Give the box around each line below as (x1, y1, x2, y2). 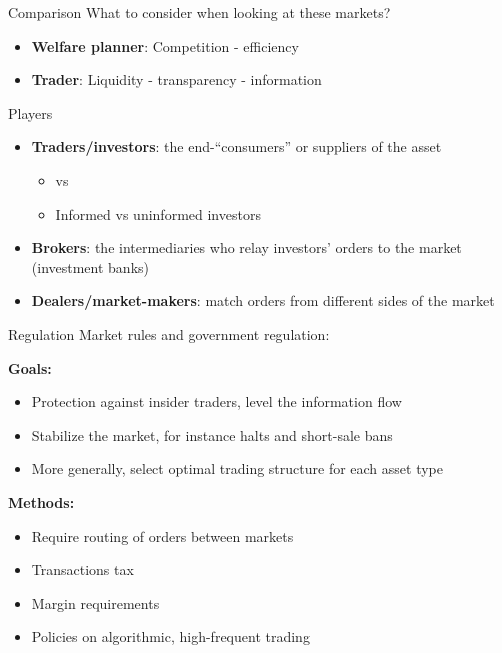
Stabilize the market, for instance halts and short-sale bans (31, 424, 393, 445)
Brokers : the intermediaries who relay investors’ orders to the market (31, 237, 462, 258)
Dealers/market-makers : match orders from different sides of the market (31, 290, 495, 311)
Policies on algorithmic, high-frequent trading (31, 626, 310, 647)
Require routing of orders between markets (31, 525, 294, 546)
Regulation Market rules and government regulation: (8, 323, 330, 344)
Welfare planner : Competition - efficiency (31, 35, 299, 56)
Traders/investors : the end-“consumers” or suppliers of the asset (31, 136, 442, 157)
